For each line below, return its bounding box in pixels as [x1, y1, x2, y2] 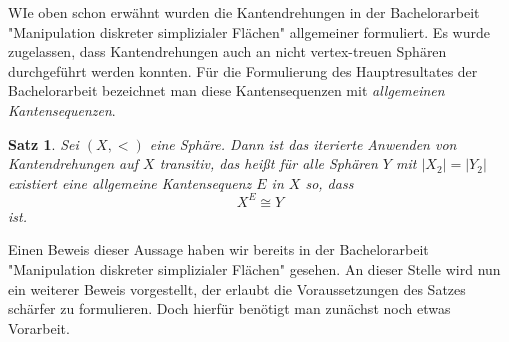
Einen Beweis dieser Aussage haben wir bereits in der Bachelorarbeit [8, 239, 429, 260]
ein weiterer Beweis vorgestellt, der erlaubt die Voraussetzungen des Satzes [8, 278, 466, 299]
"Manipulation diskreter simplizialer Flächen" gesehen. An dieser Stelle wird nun [8, 259, 501, 280]
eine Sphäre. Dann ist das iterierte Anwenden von [149, 133, 457, 154]
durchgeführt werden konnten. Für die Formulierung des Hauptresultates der [8, 60, 478, 81]
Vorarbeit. [8, 317, 70, 338]
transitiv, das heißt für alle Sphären [159, 153, 378, 174]
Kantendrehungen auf [8, 153, 139, 174]
